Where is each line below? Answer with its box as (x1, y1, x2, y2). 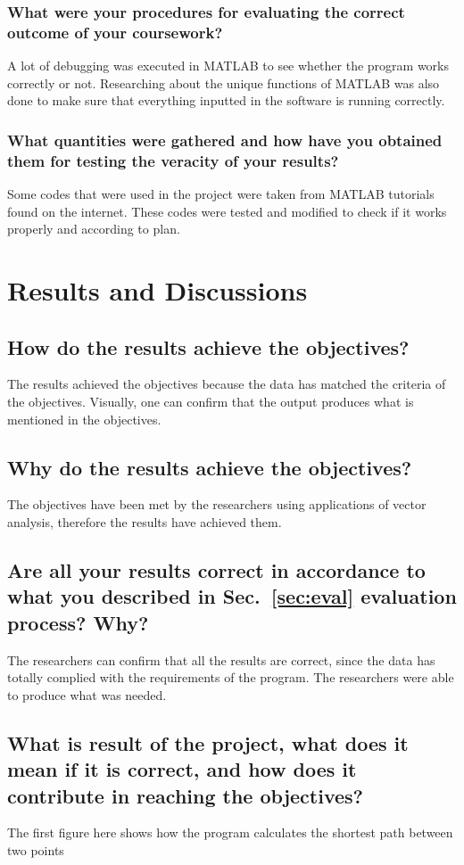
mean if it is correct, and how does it (7, 755, 357, 783)
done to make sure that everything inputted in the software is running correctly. (7, 91, 445, 110)
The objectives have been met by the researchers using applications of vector (7, 495, 427, 514)
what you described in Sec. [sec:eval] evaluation (7, 582, 457, 610)
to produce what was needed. (7, 685, 167, 704)
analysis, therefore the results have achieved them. (7, 513, 282, 531)
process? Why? (7, 608, 149, 636)
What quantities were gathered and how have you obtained (7, 128, 443, 151)
